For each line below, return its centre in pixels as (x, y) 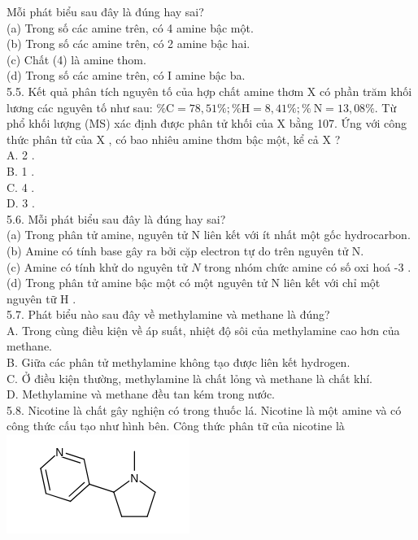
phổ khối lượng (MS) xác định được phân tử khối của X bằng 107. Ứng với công (207, 123)
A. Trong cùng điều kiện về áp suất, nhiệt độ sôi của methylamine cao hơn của (203, 330)
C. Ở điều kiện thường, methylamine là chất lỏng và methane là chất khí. (189, 378)
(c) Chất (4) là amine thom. (76, 59)
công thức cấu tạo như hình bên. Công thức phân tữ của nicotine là (176, 426)
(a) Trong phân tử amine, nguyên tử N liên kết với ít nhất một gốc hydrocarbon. (209, 235)
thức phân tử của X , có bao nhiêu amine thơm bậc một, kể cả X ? (174, 139)
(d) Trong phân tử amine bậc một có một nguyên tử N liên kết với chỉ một (194, 283)
